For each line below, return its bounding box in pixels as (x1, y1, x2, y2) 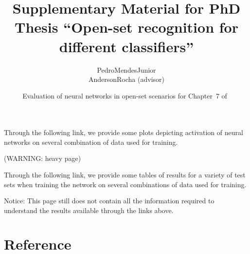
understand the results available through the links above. (4, 205, 174, 215)
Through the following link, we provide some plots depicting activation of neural (4, 127, 243, 137)
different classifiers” (59, 36, 194, 56)
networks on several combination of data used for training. (4, 137, 178, 147)
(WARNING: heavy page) (4, 153, 81, 163)
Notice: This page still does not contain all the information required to (4, 195, 214, 206)
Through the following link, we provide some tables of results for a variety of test (4, 170, 246, 180)
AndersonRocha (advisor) (88, 74, 165, 84)
